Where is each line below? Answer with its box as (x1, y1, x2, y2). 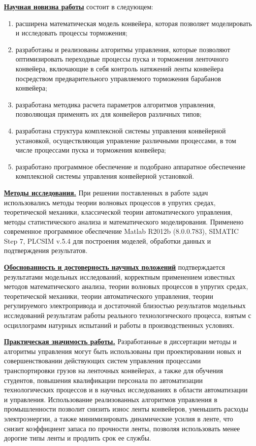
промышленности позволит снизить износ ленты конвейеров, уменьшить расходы (4, 404, 249, 414)
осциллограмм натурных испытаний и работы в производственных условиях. (4, 319, 235, 330)
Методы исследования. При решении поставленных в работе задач (4, 187, 208, 197)
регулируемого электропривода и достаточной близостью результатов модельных (4, 300, 246, 311)
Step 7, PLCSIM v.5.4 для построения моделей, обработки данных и (4, 235, 211, 246)
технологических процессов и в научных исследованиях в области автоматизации (4, 384, 248, 395)
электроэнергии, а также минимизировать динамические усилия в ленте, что (4, 413, 233, 423)
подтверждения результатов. (4, 245, 88, 255)
